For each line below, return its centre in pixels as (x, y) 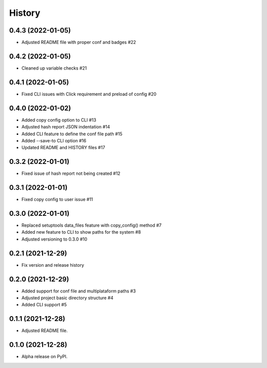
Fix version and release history (53, 265)
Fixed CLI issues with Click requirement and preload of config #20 (89, 94)
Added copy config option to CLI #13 (59, 120)
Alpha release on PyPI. (44, 357)
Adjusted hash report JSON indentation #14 (66, 127)
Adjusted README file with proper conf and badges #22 (79, 42)
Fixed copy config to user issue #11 (57, 200)
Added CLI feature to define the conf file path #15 (72, 134)
